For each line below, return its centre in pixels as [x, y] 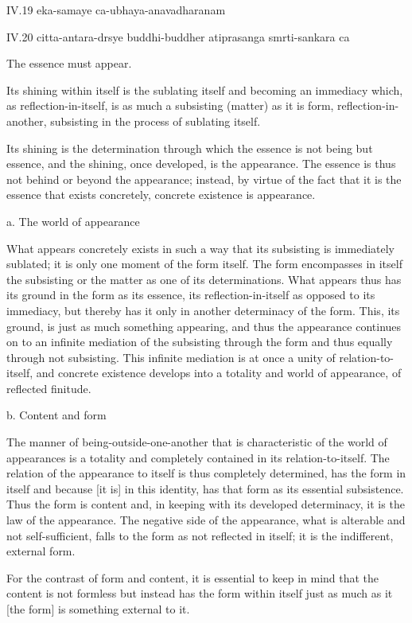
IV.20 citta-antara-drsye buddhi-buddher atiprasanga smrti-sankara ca [178, 36]
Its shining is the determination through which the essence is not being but [190, 148]
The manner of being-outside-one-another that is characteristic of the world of [197, 442]
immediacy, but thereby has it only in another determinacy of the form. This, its [203, 310]
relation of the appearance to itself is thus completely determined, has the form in [206, 473]
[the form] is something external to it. [98, 609]
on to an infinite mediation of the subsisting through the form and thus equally [200, 342]
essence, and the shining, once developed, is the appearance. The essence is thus [201, 164]
